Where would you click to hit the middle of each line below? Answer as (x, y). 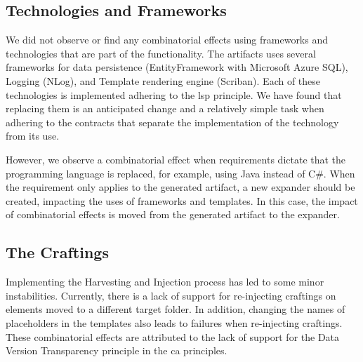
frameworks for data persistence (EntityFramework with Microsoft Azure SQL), (177, 67)
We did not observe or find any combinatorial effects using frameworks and (167, 40)
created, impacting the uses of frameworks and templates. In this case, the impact (182, 200)
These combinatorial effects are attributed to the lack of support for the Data (173, 336)
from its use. (33, 136)
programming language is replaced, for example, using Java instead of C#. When (180, 173)
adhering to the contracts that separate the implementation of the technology (172, 122)
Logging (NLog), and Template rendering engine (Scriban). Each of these (163, 80)
